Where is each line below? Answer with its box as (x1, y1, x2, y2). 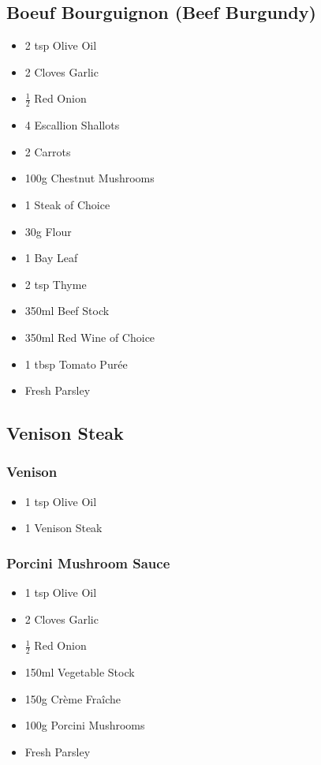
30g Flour (24, 223, 72, 239)
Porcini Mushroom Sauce (6, 553, 170, 572)
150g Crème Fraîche (24, 690, 121, 707)
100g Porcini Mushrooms (24, 717, 145, 733)
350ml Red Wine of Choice (24, 328, 155, 345)
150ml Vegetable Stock (24, 664, 135, 681)
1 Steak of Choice (24, 197, 110, 212)
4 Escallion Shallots (24, 117, 120, 133)
